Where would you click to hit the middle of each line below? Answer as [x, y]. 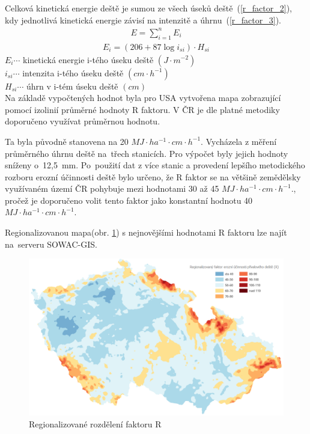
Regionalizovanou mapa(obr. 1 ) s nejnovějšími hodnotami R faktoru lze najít [146, 232]
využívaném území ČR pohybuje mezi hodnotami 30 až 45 [112, 188]
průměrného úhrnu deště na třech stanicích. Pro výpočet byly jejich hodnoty [147, 153]
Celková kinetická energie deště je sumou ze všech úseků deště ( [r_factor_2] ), [149, 8]
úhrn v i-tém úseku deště [72, 86]
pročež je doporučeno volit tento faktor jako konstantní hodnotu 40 [129, 200]
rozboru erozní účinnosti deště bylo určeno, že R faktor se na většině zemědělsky [153, 176]
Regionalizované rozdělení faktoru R [95, 423]
